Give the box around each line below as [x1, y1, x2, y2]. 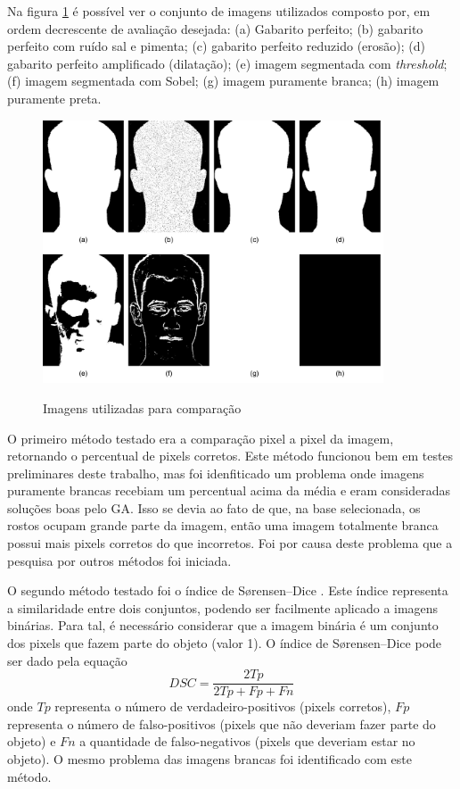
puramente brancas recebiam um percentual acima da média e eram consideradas [7, 481, 451, 500]
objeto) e [7, 732, 56, 751]
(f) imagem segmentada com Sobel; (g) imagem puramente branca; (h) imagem [7, 71, 439, 90]
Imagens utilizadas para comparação [43, 398, 242, 417]
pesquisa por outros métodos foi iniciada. [7, 551, 232, 569]
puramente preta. [7, 88, 102, 107]
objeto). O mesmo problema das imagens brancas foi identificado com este [7, 750, 412, 768]
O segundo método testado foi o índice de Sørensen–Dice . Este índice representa [7, 581, 448, 600]
